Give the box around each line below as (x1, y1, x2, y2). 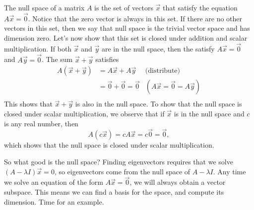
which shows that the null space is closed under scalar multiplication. (4, 140, 214, 150)
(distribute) (145, 67, 180, 75)
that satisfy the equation (163, 2, 238, 12)
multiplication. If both (4, 43, 72, 53)
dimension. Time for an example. (4, 196, 104, 207)
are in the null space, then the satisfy (101, 43, 215, 53)
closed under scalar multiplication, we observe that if (4, 108, 165, 118)
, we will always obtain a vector (129, 177, 226, 187)
